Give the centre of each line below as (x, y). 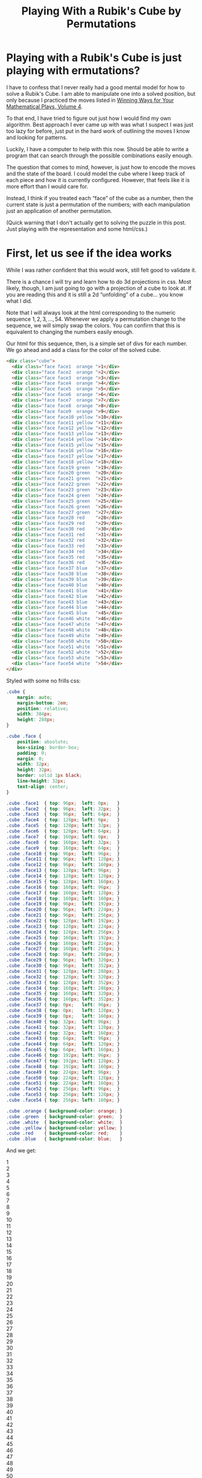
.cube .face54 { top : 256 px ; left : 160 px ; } (63, 1100)
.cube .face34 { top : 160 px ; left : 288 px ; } (63, 988)
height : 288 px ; (36, 720)
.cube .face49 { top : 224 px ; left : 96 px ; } (63, 1072)
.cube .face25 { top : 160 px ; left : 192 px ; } (63, 938)
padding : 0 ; (32, 753)
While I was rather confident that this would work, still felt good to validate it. (101, 270)
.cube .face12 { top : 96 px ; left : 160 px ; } (63, 865)
